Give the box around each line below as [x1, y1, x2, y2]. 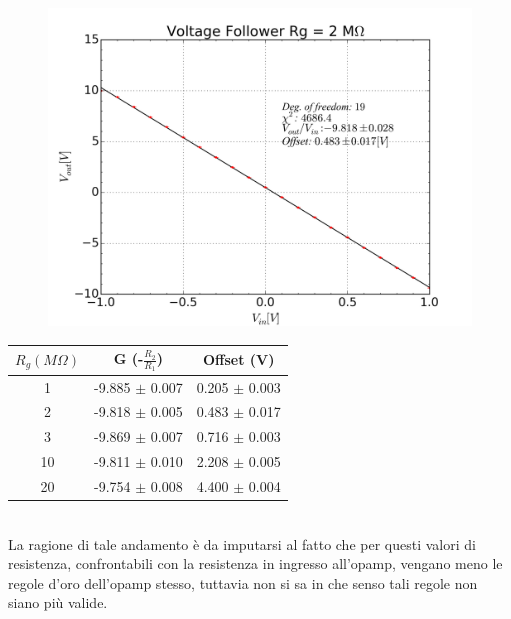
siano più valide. [8, 592, 108, 613]
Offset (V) [202, 349, 275, 370]
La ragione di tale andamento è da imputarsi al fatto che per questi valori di [8, 533, 476, 554]
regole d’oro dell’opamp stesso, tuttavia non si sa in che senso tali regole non [8, 572, 478, 593]
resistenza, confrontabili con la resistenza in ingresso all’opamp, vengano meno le [8, 553, 503, 574]
